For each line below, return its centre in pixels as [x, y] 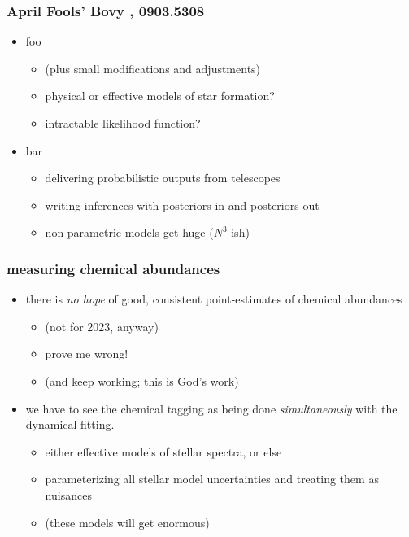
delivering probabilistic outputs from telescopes [163, 178]
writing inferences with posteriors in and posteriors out [182, 205]
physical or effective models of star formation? [160, 96]
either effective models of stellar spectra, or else [163, 451]
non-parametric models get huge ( [129, 232]
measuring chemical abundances [113, 268]
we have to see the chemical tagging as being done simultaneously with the [211, 408]
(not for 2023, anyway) [102, 326]
